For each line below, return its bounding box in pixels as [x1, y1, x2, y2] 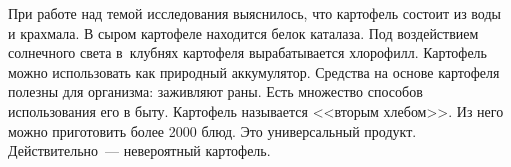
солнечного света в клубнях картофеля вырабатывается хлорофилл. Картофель [8, 42, 487, 63]
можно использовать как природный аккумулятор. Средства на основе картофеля [8, 61, 500, 82]
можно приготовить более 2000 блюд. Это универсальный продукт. [8, 120, 417, 141]
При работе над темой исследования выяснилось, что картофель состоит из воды [8, 3, 501, 23]
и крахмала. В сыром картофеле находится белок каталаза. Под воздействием [8, 22, 479, 43]
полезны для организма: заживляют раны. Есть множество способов [8, 81, 423, 102]
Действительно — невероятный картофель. [8, 140, 271, 161]
